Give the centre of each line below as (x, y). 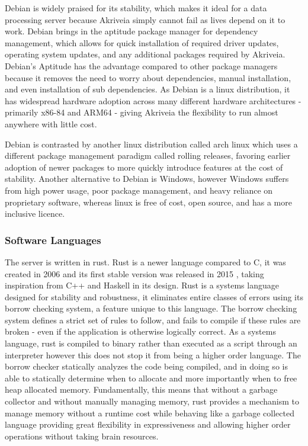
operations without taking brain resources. (82, 436)
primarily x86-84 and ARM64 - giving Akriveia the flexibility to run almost (142, 112)
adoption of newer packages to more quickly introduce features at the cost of (144, 167)
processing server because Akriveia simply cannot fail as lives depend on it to (145, 19)
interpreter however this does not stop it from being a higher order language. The (153, 354)
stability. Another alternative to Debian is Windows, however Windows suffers (147, 179)
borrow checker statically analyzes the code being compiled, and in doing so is (146, 366)
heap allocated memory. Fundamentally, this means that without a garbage (141, 389)
